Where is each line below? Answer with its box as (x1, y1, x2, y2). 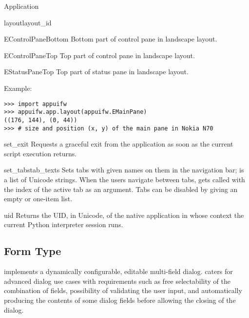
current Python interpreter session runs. (4, 219, 123, 230)
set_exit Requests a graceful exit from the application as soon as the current (4, 139, 233, 149)
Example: (4, 83, 32, 93)
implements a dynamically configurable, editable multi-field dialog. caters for (4, 266, 233, 276)
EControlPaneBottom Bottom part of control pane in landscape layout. (4, 34, 217, 44)
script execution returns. (4, 148, 77, 158)
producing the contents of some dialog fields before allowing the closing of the (4, 295, 236, 305)
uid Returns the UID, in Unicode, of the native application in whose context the (4, 210, 244, 220)
